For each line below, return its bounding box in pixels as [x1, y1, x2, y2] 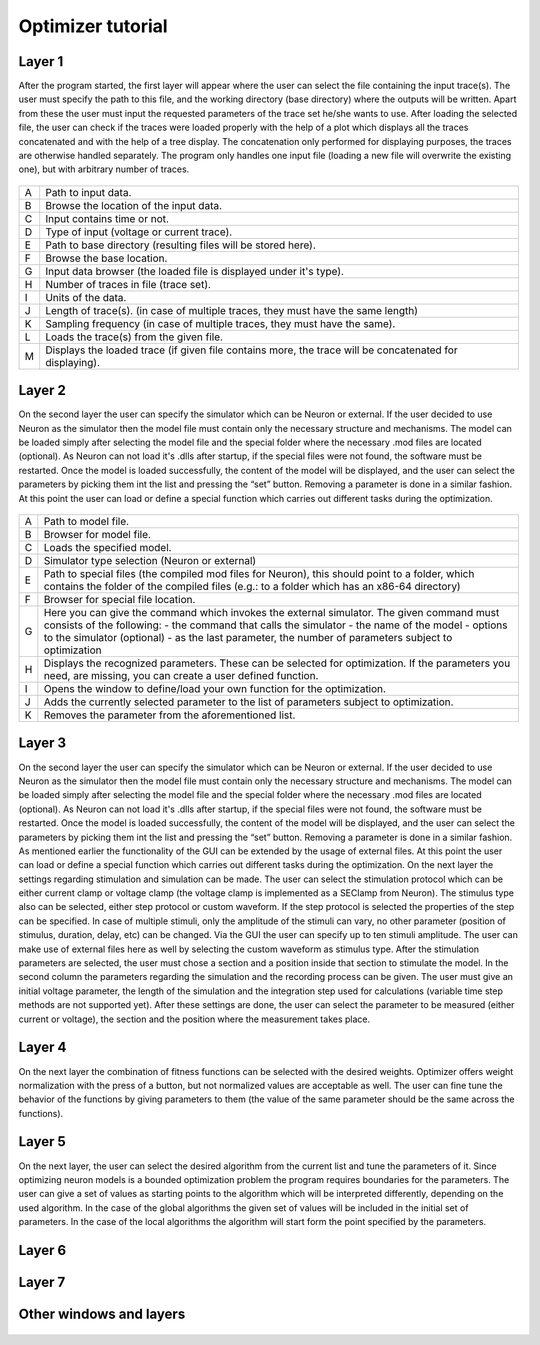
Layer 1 [18, 53, 64, 70]
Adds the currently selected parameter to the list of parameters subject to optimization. [43, 695, 454, 709]
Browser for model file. [43, 528, 152, 542]
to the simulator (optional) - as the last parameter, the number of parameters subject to [43, 631, 453, 645]
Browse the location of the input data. [45, 198, 223, 212]
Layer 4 [18, 1039, 67, 1056]
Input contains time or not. [45, 211, 170, 225]
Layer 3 [18, 735, 67, 752]
